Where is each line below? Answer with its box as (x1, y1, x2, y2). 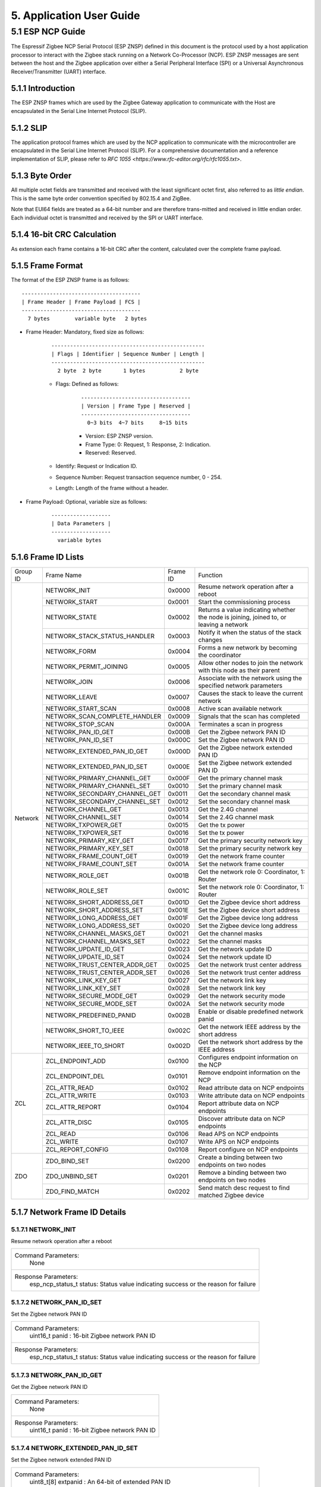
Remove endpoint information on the (198, 1068, 300, 1077)
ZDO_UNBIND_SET (45, 1172, 98, 1181)
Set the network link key (198, 984, 266, 993)
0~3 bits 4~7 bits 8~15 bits (87, 419, 188, 426)
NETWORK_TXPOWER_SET (45, 829, 122, 837)
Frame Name (45, 571, 82, 579)
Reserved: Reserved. (85, 449, 137, 456)
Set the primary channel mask (198, 782, 282, 790)
